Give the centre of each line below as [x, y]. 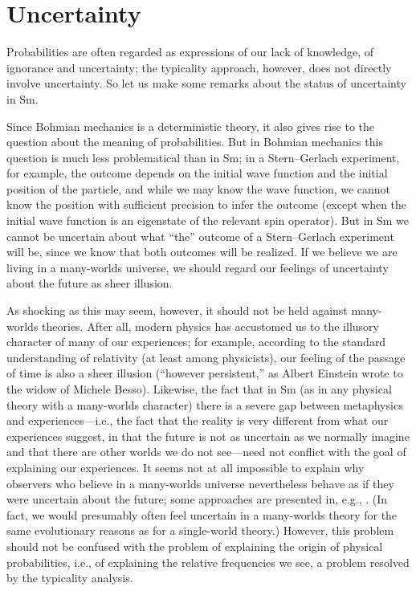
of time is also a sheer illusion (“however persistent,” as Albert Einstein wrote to [205, 373]
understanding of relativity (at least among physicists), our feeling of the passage [206, 357]
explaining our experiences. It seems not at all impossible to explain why [186, 467]
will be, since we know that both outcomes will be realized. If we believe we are [202, 252]
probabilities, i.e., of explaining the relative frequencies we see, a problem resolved [208, 562]
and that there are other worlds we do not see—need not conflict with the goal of [206, 452]
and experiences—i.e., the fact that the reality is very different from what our [198, 420]
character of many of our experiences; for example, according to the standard [196, 342]
